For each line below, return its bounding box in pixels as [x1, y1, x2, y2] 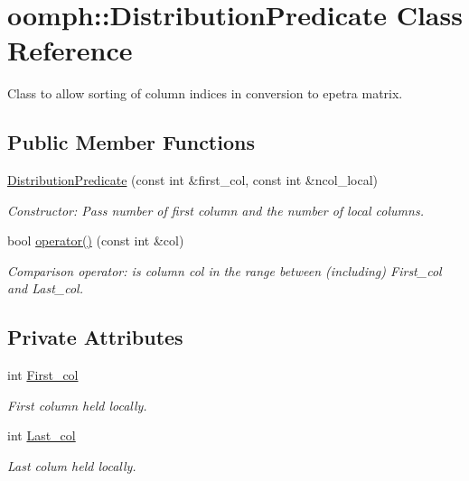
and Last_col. [7, 279, 83, 298]
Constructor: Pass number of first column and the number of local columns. [7, 200, 424, 219]
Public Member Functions [7, 128, 255, 156]
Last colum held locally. [7, 457, 136, 476]
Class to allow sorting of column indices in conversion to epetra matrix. [7, 84, 403, 103]
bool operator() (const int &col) [7, 231, 184, 250]
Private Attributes [7, 323, 183, 351]
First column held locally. [7, 395, 147, 414]
